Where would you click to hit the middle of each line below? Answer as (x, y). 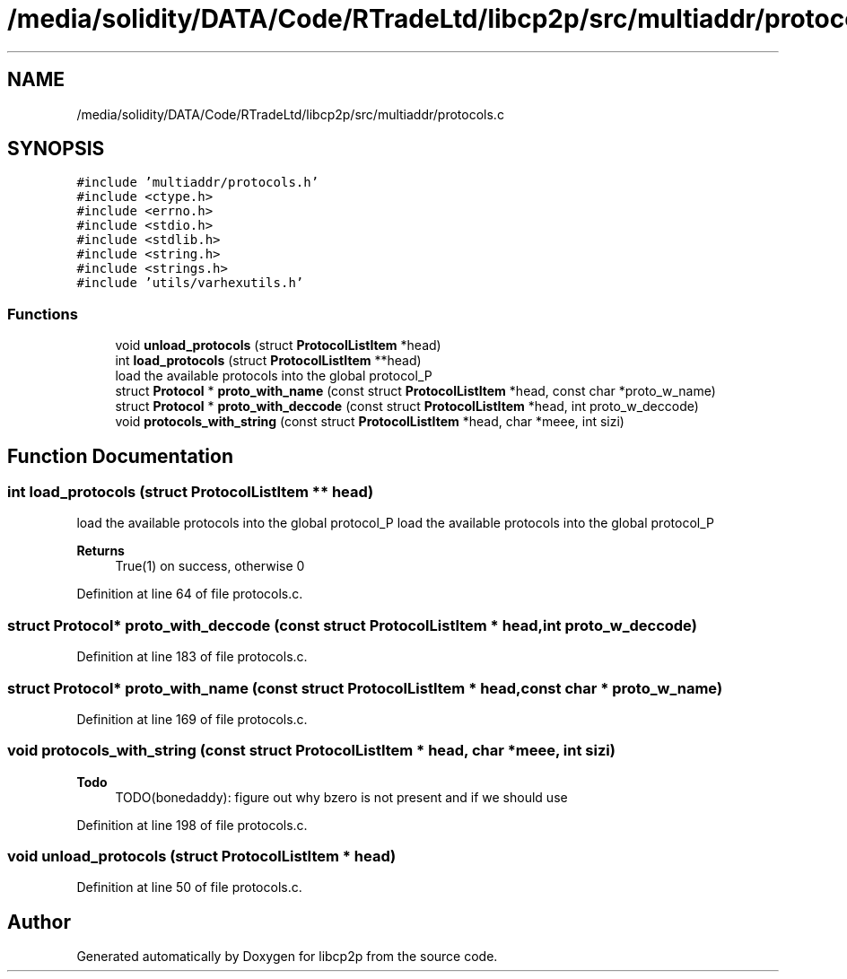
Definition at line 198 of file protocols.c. (192, 825)
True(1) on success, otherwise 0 (210, 566)
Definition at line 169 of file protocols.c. (192, 719)
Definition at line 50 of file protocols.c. (189, 887)
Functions (43, 314)
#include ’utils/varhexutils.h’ (190, 283)
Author (39, 922)
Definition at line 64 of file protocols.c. (190, 594)
